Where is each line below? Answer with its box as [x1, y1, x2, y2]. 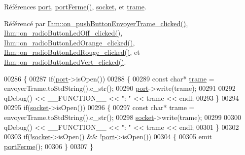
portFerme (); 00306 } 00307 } [4, 141, 94, 151]
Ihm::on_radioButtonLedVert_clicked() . [4, 56, 126, 67]
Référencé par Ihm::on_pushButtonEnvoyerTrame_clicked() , [4, 18, 188, 28]
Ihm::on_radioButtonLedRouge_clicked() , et [4, 47, 140, 57]
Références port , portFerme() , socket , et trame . [4, 1, 146, 11]
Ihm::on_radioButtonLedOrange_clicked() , [4, 37, 135, 47]
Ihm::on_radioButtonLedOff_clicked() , [4, 28, 123, 38]
